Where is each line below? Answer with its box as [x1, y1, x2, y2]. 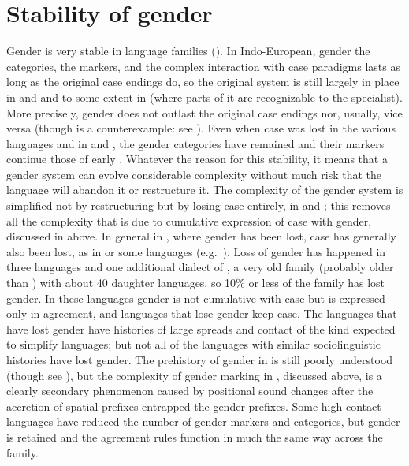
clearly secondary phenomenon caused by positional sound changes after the [6, 382, 374, 399]
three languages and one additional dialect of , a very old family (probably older [6, 259, 394, 275]
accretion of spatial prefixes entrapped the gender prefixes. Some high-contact [6, 397, 381, 414]
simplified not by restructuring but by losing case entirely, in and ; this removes [6, 197, 391, 214]
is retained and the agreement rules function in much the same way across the [6, 428, 383, 445]
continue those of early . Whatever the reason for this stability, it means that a [6, 151, 388, 167]
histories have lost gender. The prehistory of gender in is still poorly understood [6, 352, 393, 367]
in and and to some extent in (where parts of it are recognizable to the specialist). [6, 88, 403, 105]
